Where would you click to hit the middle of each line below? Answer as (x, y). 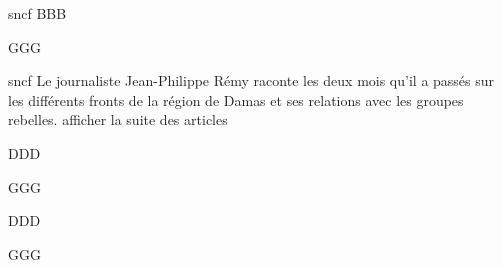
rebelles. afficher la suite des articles (118, 119)
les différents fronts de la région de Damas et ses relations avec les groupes (236, 99)
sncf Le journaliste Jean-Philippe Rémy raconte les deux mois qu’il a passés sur (251, 80)
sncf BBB (37, 13)
